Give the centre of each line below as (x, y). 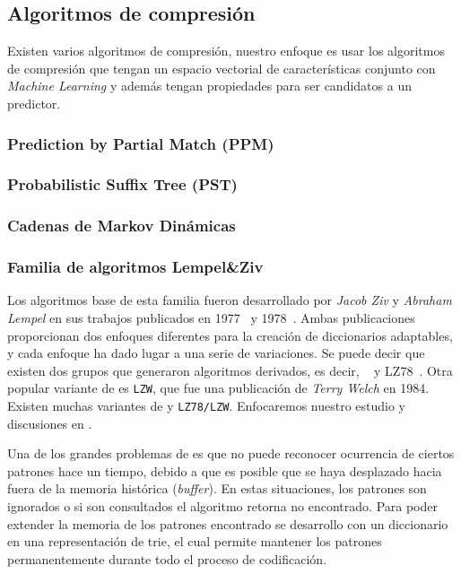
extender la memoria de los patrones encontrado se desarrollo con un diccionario (228, 523)
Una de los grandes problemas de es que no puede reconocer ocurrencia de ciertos (231, 453)
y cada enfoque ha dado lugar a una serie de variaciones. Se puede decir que (216, 353)
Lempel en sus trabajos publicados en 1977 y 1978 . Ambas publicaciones (211, 317)
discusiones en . (50, 423)
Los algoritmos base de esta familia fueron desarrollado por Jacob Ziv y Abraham (230, 300)
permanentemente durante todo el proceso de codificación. (167, 558)
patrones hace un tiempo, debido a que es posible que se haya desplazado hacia (225, 470)
